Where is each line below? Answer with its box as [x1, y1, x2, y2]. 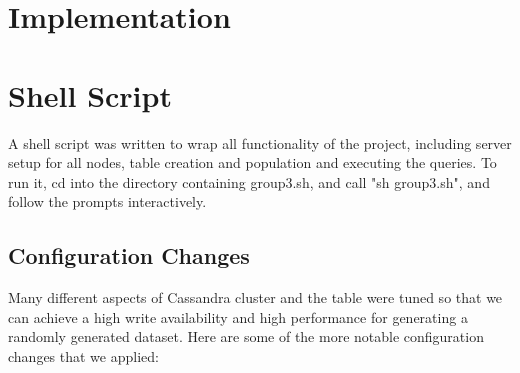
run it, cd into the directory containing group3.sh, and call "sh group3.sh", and [8, 171, 490, 192]
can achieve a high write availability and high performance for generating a [8, 306, 468, 327]
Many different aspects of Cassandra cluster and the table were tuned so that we [8, 287, 503, 308]
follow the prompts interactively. [8, 191, 207, 212]
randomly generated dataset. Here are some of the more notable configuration [8, 326, 484, 347]
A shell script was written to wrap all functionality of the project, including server [8, 132, 512, 153]
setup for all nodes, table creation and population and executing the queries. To [8, 152, 497, 173]
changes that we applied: [8, 345, 159, 366]
